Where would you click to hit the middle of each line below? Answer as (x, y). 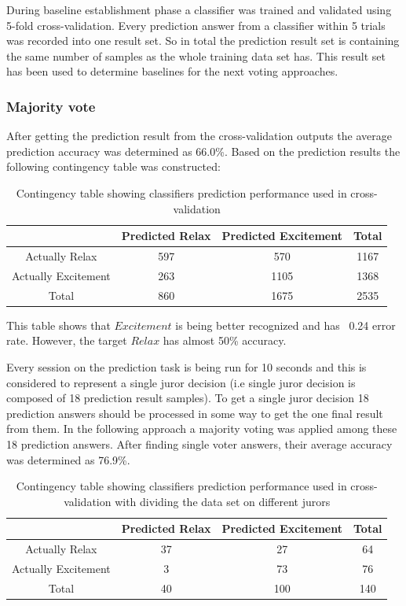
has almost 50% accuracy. (225, 340)
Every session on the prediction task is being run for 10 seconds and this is (187, 366)
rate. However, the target (67, 340)
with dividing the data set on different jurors (223, 501)
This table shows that (59, 325)
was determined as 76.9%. (68, 459)
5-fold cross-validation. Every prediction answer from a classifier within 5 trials (196, 25)
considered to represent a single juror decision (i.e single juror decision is (181, 382)
